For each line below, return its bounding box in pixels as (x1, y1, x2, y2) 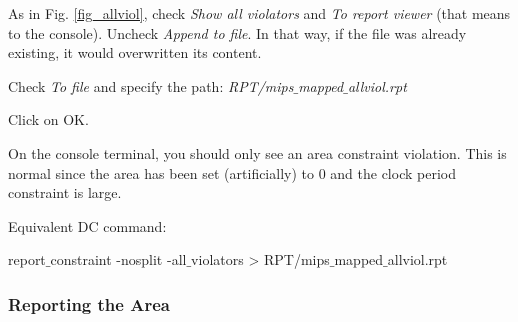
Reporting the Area (8, 291, 170, 316)
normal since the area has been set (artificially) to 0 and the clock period (8, 162, 456, 183)
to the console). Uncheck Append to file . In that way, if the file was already (8, 22, 467, 43)
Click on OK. (8, 109, 89, 130)
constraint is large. (8, 182, 122, 203)
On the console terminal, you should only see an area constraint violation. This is (8, 142, 507, 163)
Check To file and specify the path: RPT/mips (8, 75, 294, 96)
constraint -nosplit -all (50, 249, 187, 270)
